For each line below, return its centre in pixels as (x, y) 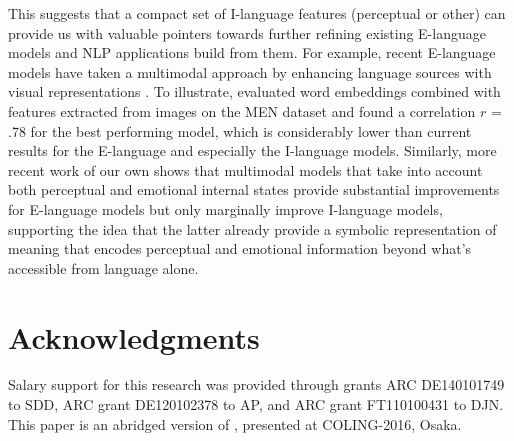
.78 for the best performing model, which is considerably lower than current (240, 130)
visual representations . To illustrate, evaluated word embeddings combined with (254, 91)
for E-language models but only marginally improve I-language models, (225, 208)
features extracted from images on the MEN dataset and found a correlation (242, 110)
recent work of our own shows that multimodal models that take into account (245, 169)
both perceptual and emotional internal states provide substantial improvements (254, 189)
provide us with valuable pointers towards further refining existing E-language (247, 32)
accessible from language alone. (103, 267)
